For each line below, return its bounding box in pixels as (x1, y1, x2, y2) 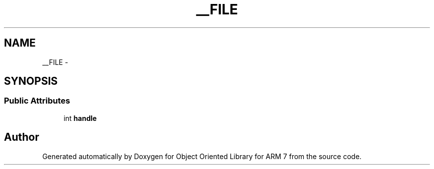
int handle (63, 113, 97, 122)
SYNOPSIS (4, 75, 58, 88)
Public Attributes (4, 96, 70, 106)
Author (4, 131, 39, 144)
